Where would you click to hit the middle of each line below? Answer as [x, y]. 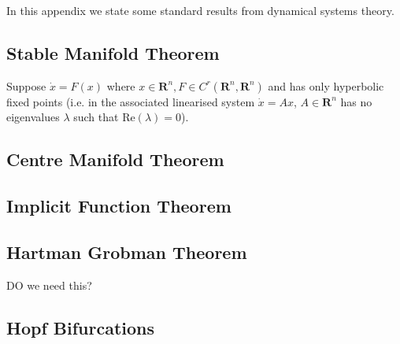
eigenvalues [33, 117]
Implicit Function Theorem [119, 206]
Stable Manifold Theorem [113, 52]
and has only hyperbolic [326, 85]
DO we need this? [49, 285]
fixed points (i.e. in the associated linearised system [131, 101]
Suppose [26, 85]
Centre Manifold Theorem [115, 159]
